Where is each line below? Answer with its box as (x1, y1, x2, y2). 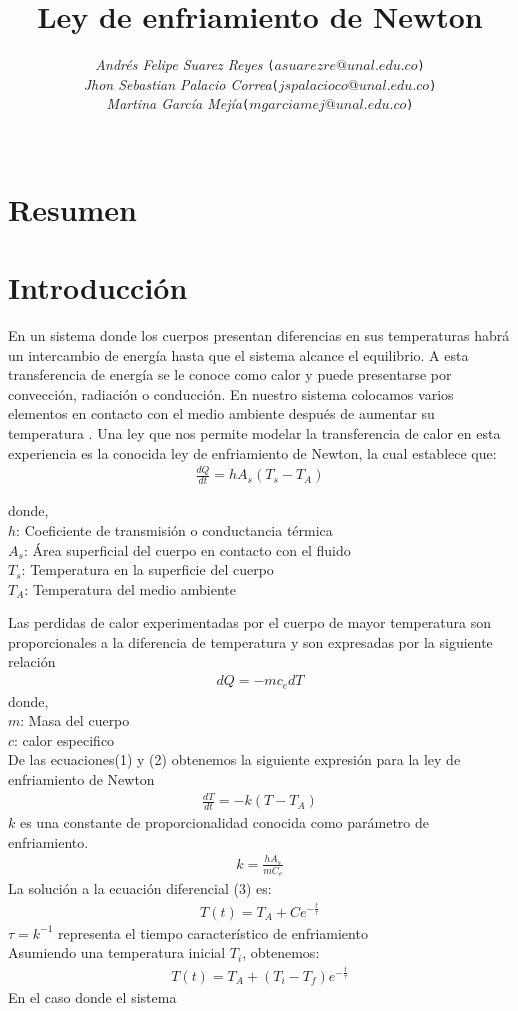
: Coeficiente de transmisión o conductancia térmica (16, 519, 333, 540)
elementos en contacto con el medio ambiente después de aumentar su (8, 403, 435, 424)
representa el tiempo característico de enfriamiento (58, 922, 368, 943)
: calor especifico (14, 729, 115, 750)
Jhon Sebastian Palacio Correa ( (83, 73, 279, 94)
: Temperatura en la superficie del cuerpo (21, 559, 274, 580)
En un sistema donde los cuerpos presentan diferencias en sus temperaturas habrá (8, 325, 510, 345)
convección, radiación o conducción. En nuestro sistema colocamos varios (8, 383, 454, 404)
